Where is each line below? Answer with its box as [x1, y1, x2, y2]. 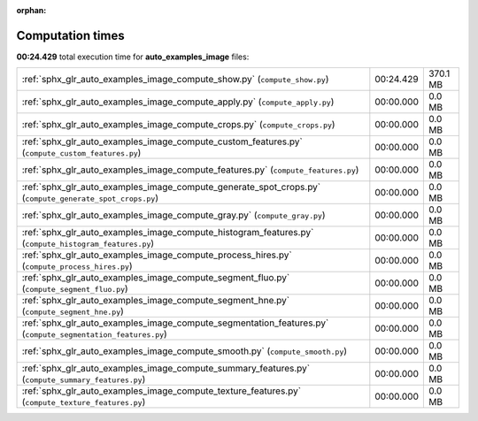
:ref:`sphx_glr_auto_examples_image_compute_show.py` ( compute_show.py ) [21, 73, 329, 86]
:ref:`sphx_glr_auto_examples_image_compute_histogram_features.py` [21, 226, 314, 239]
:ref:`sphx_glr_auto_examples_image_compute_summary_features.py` [21, 363, 310, 375]
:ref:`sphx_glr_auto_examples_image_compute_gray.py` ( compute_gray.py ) [21, 209, 326, 221]
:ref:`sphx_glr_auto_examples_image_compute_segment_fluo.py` [21, 272, 290, 284]
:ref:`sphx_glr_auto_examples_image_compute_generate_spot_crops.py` [21, 181, 321, 194]
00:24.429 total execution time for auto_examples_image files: [16, 51, 250, 62]
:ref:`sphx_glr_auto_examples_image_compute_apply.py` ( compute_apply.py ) [21, 96, 335, 108]
